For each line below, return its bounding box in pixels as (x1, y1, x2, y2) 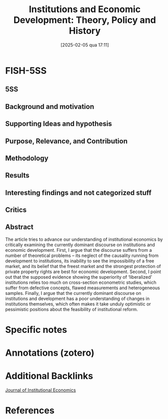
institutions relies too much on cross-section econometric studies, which (5, 279, 156, 285)
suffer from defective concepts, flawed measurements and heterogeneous (5, 285, 160, 291)
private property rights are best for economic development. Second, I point (5, 269, 161, 275)
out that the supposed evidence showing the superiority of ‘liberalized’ (5, 274, 152, 280)
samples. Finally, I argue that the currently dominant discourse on (5, 290, 141, 296)
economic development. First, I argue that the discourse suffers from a (5, 247, 152, 253)
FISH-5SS (5, 65, 47, 77)
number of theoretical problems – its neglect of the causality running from (5, 252, 159, 258)
